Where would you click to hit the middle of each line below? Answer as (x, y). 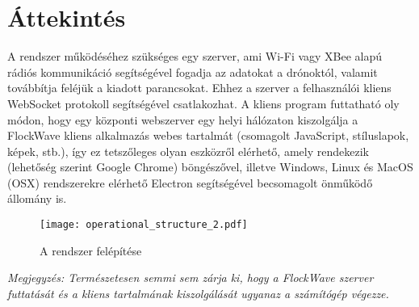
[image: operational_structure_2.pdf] (144, 225)
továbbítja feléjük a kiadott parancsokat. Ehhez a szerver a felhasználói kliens (199, 88)
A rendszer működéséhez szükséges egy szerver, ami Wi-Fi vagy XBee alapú (195, 56)
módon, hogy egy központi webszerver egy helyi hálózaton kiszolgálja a (183, 119)
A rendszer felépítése (91, 250)
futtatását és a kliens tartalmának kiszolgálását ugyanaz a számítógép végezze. (198, 293)
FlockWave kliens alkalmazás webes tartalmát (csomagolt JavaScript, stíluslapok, (208, 135)
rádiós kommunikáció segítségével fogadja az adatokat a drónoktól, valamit (193, 71)
